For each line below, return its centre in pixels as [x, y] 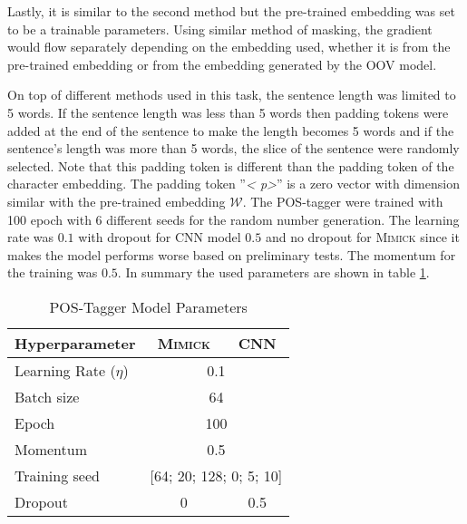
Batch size [47, 396]
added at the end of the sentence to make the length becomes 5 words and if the [231, 130]
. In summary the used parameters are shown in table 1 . [273, 272]
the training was [53, 272]
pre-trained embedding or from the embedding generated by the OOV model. [222, 64]
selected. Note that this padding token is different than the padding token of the [231, 165]
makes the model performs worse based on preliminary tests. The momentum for [232, 254]
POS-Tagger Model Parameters [148, 306]
